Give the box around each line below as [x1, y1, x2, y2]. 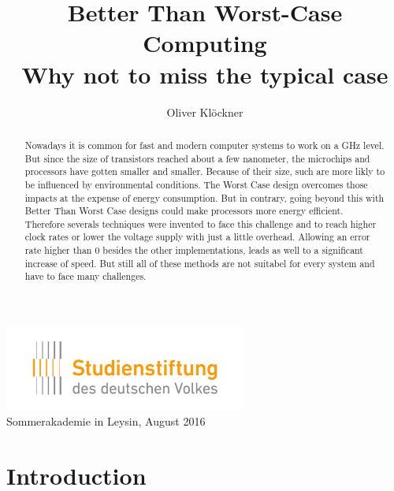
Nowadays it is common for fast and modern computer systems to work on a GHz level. [24, 138, 385, 151]
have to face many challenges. [24, 270, 147, 283]
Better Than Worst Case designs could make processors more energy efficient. [24, 204, 344, 218]
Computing [143, 27, 267, 59]
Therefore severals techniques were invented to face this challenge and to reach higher [24, 217, 377, 230]
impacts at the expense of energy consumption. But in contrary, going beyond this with [24, 191, 385, 204]
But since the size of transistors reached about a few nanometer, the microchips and [24, 151, 370, 165]
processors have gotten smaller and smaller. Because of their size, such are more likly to [24, 165, 385, 178]
